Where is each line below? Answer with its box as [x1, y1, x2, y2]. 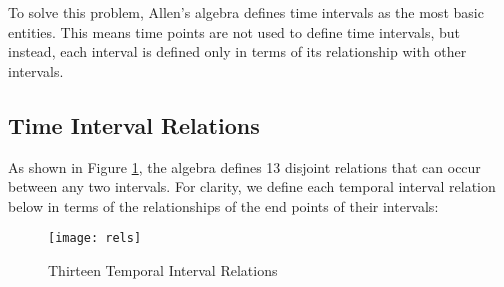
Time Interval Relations [8, 109, 260, 140]
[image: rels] [48, 231, 142, 246]
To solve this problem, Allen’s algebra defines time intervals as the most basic [8, 2, 484, 22]
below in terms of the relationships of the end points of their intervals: [8, 195, 439, 216]
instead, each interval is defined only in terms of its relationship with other [8, 41, 467, 62]
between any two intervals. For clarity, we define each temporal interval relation [8, 176, 496, 197]
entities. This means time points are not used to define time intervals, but [8, 21, 461, 42]
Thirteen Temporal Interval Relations [48, 260, 278, 281]
